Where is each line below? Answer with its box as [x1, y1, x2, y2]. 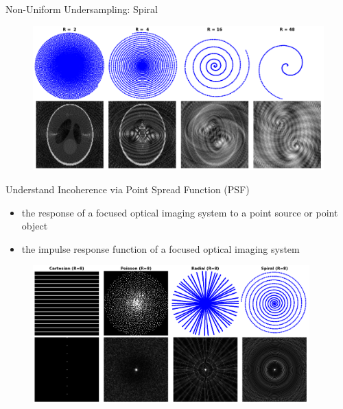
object [21, 219, 48, 233]
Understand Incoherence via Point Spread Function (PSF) [5, 182, 250, 196]
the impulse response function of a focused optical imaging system [21, 241, 300, 256]
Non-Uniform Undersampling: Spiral [5, 2, 158, 16]
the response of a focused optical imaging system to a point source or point [21, 205, 338, 219]
